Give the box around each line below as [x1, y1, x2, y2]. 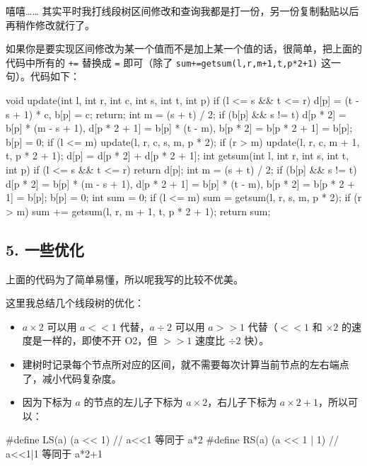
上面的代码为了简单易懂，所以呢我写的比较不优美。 [6, 271, 243, 286]
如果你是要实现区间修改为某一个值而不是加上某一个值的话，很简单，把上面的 [6, 41, 362, 56]
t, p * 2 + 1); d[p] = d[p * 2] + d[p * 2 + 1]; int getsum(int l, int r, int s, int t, [6, 148, 349, 163]
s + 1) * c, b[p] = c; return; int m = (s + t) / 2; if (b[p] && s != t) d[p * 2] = [6, 106, 346, 121]
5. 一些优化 [6, 238, 84, 260]
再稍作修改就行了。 [6, 17, 95, 32]
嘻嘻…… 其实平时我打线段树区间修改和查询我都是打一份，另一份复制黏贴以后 [6, 4, 359, 18]
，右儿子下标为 [207, 394, 277, 409]
